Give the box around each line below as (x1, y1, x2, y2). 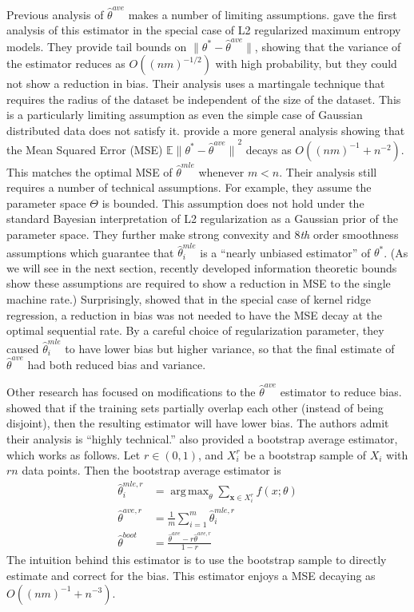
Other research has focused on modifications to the (6, 383, 256, 400)
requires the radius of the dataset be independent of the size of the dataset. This (6, 90, 401, 107)
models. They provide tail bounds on (6, 38, 187, 54)
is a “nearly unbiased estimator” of (200, 244, 371, 260)
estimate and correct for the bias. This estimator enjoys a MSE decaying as (6, 566, 376, 583)
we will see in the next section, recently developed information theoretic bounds (6, 259, 397, 276)
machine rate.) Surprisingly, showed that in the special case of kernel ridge (6, 291, 371, 307)
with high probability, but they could (215, 55, 397, 72)
